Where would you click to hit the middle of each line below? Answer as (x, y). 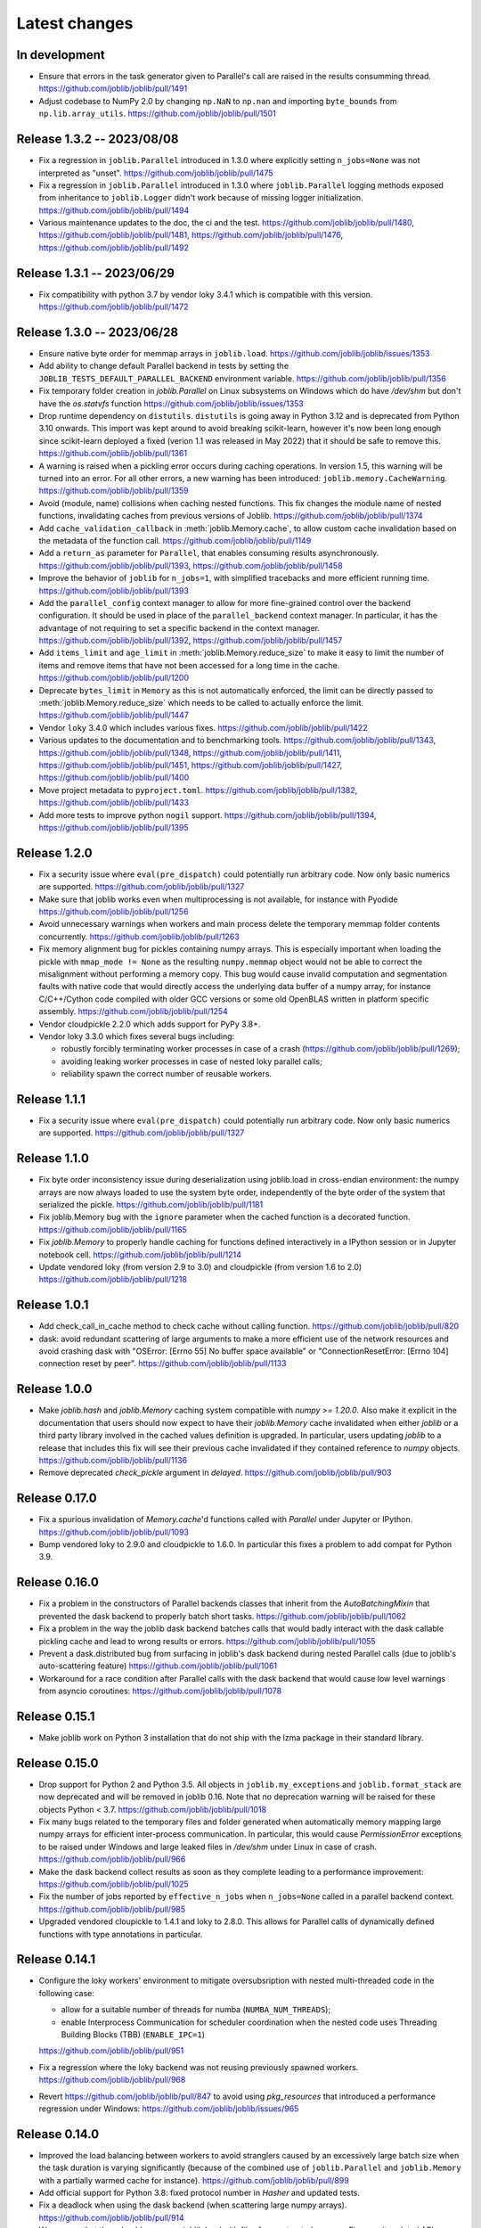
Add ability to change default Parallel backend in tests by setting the (164, 366)
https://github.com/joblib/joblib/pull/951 (111, 2051)
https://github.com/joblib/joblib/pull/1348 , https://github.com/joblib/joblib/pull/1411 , (190, 752)
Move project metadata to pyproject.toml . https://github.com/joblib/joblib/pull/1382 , (198, 790)
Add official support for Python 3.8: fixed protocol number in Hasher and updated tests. (200, 2193)
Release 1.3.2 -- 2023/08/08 (98, 139)
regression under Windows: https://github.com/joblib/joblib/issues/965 (169, 2109)
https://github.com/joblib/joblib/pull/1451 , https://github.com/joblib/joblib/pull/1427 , (191, 765)
